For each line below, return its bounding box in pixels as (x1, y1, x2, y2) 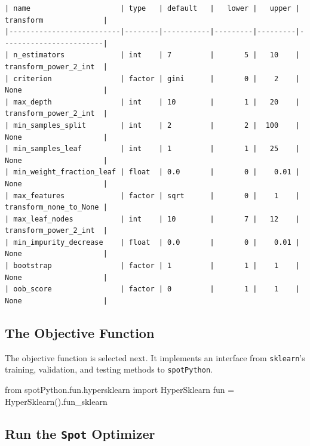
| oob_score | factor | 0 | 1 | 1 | (5, 285, 300, 294)
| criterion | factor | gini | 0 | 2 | (5, 74, 300, 83)
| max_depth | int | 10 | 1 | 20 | (5, 97, 300, 106)
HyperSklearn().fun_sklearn (5, 395, 108, 407)
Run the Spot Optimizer (5, 424, 155, 442)
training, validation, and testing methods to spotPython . (5, 363, 213, 376)
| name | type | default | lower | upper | (5, 4, 300, 13)
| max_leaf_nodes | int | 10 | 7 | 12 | (5, 214, 300, 223)
